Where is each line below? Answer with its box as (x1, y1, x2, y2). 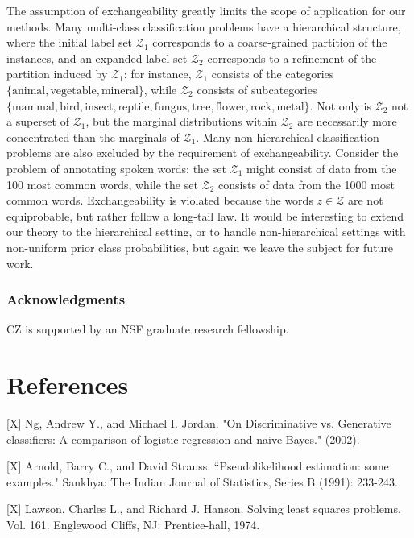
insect (85, 101, 114, 113)
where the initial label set (6, 34, 133, 51)
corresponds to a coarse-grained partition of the (152, 34, 387, 51)
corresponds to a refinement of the (207, 49, 377, 66)
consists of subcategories (197, 81, 317, 97)
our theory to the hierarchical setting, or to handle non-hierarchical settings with (6, 223, 406, 240)
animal (12, 85, 46, 97)
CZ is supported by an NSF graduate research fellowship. (6, 321, 289, 337)
